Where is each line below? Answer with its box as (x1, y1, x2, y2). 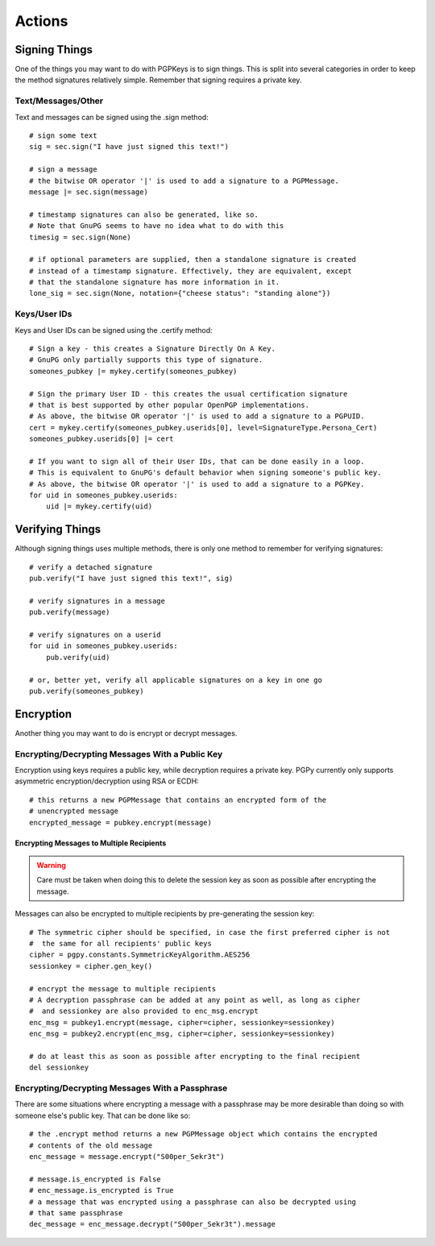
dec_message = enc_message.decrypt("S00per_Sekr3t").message (29, 1219, 275, 1229)
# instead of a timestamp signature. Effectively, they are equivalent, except (29, 266, 352, 276)
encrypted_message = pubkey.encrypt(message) (29, 818, 213, 827)
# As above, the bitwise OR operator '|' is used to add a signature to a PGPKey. (29, 480, 365, 488)
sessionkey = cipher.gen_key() (29, 961, 153, 970)
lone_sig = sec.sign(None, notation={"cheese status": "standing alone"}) (29, 289, 331, 298)
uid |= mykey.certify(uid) (45, 502, 153, 511)
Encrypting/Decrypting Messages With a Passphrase (14, 1082, 228, 1094)
